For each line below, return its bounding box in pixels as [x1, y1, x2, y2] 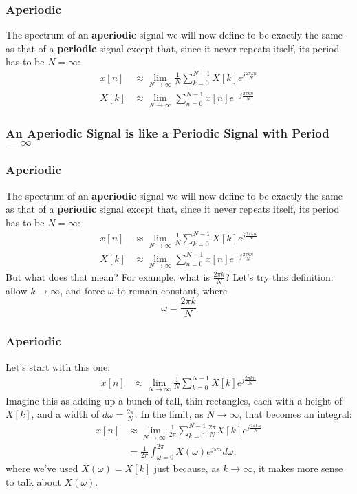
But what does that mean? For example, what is [6, 269, 210, 283]
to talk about [6, 474, 61, 488]
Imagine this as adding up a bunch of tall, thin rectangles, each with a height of [6, 393, 343, 407]
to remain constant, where [117, 283, 228, 297]
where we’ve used [6, 461, 78, 475]
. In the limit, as [134, 407, 204, 421]
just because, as [153, 461, 220, 475]
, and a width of [31, 407, 99, 421]
